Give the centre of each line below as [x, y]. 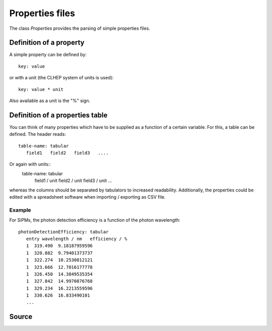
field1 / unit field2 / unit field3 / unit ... [73, 181]
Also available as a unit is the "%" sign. [50, 101]
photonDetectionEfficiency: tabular [63, 232]
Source [21, 317]
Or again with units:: [30, 164]
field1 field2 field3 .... [67, 153]
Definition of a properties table [58, 115]
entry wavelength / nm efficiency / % [77, 239]
